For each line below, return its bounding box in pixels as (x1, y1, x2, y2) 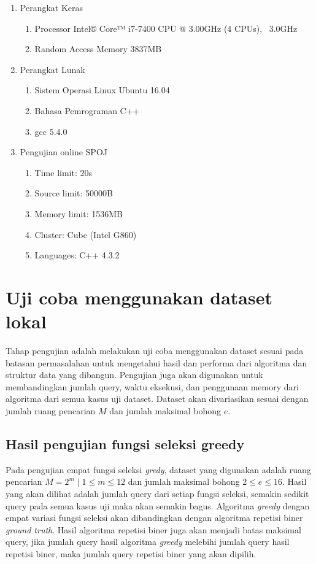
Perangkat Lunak (20, 63, 85, 75)
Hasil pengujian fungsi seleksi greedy (6, 434, 245, 453)
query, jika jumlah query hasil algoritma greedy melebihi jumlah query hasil (6, 535, 290, 548)
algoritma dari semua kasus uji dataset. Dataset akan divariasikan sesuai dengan (6, 392, 309, 405)
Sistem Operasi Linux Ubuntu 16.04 (34, 83, 170, 96)
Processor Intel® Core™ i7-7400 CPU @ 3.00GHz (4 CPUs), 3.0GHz (34, 21, 298, 34)
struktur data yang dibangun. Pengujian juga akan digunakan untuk (6, 368, 263, 381)
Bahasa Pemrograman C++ (34, 104, 140, 117)
